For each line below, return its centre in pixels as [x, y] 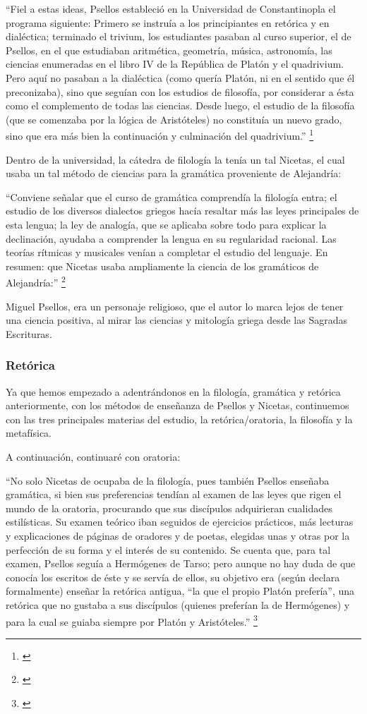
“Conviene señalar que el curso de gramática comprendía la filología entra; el [172, 196]
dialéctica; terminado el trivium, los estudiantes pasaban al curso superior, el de [179, 36]
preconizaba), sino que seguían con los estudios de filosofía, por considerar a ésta [180, 91]
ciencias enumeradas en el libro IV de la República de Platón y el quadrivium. [175, 64]
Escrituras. [29, 333]
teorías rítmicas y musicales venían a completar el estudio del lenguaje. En [167, 252]
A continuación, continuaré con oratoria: [93, 456]
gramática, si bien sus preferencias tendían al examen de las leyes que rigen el [174, 494]
